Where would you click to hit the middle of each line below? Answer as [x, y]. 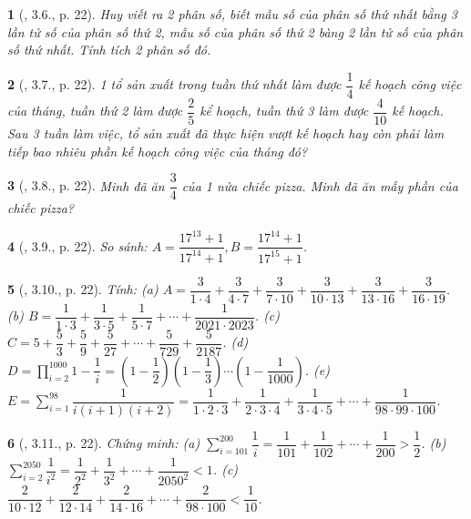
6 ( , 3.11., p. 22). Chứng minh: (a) [104, 443]
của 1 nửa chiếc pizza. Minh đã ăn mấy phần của [320, 185]
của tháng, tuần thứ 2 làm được [95, 111]
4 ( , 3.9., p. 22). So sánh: [77, 245]
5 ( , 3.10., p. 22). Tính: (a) [83, 289]
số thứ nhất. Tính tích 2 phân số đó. [109, 50]
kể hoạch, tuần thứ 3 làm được [284, 111]
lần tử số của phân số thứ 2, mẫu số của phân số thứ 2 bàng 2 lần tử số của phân [235, 31]
